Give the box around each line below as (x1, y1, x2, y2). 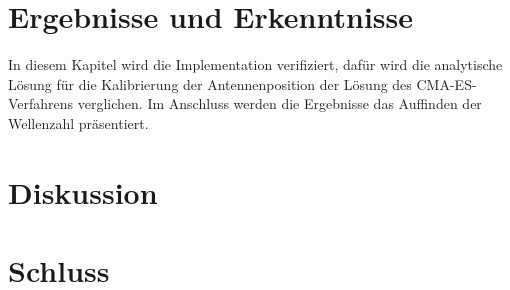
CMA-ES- (416, 73, 477, 94)
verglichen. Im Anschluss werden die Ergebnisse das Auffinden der (77, 93, 482, 114)
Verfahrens (8, 93, 74, 114)
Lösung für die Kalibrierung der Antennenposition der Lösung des (8, 73, 412, 94)
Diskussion (8, 171, 158, 212)
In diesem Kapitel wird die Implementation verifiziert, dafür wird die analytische (8, 54, 503, 75)
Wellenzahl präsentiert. (8, 112, 149, 133)
